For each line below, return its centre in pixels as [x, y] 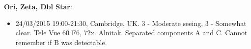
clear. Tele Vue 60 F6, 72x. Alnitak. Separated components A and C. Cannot [131, 33]
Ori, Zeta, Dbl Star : [38, 6]
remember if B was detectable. [61, 42]
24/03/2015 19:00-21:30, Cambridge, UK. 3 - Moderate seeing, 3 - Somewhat [131, 23]
